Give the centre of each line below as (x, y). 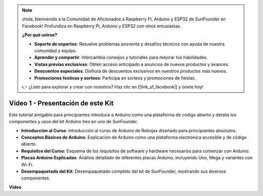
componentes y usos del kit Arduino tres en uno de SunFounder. (74, 122)
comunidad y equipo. (56, 51)
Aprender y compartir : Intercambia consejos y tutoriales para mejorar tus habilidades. (121, 57)
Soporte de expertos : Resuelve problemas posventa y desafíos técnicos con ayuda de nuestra (130, 44)
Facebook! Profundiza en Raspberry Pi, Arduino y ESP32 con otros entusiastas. (102, 26)
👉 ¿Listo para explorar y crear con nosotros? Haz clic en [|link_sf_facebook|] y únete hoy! (113, 87)
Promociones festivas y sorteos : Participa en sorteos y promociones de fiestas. (115, 78)
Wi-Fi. (27, 164)
